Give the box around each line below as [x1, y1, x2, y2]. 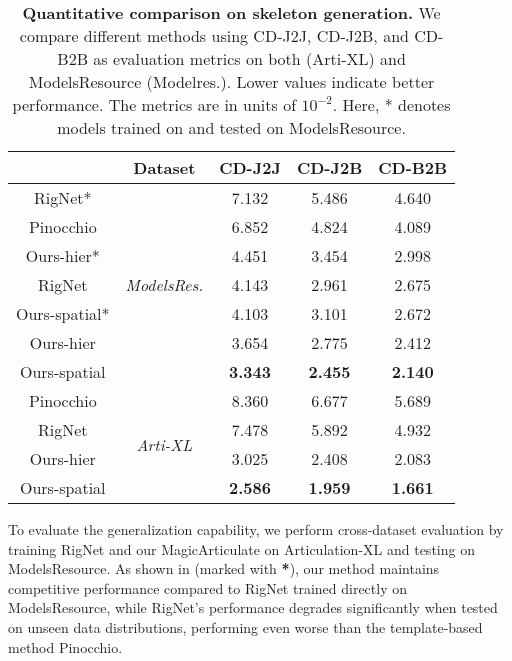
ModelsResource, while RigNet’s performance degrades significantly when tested [8, 597, 498, 618]
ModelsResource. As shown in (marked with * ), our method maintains [8, 558, 440, 579]
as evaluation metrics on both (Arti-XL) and [93, 47, 406, 70]
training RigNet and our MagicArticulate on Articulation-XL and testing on [8, 538, 475, 559]
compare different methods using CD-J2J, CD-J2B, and [19, 24, 409, 47]
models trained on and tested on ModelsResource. [57, 116, 406, 139]
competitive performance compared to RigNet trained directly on [8, 577, 407, 598]
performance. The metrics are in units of [12, 93, 297, 116]
